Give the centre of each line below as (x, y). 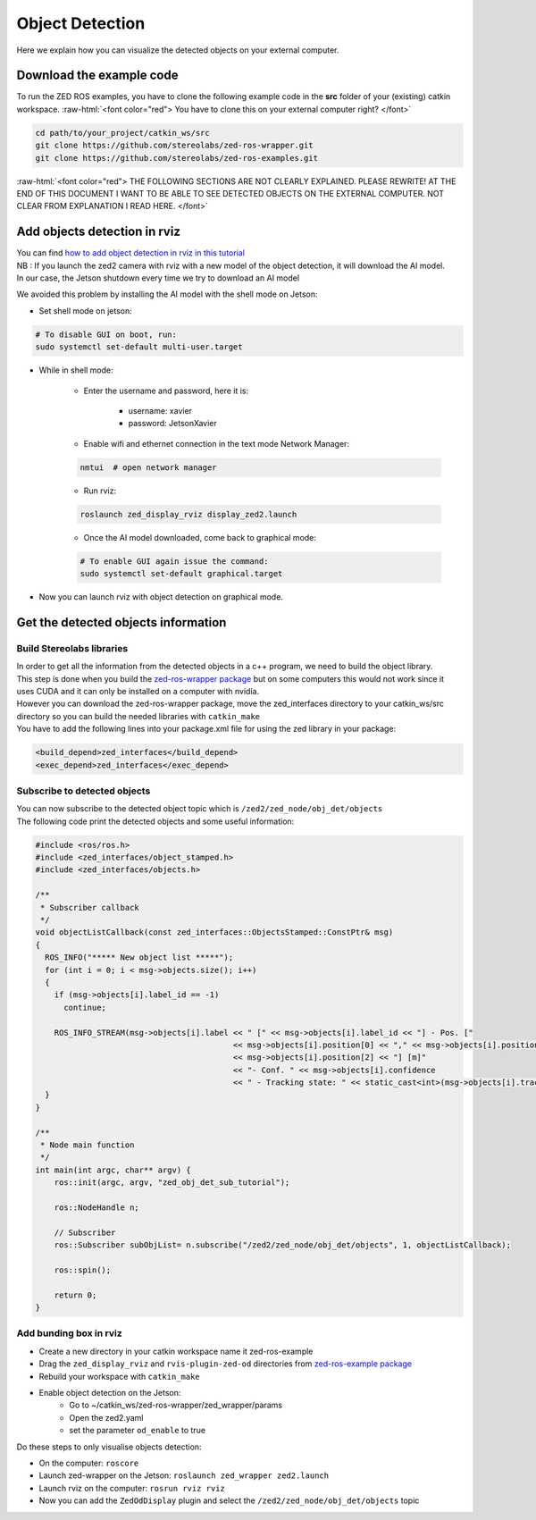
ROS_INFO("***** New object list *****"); (139, 957)
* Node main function (88, 1145)
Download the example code (97, 76)
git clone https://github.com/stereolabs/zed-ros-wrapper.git (174, 146)
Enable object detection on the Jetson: (110, 1393)
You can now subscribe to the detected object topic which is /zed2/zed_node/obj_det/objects (200, 809)
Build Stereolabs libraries (72, 648)
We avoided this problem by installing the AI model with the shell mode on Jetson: (167, 294)
